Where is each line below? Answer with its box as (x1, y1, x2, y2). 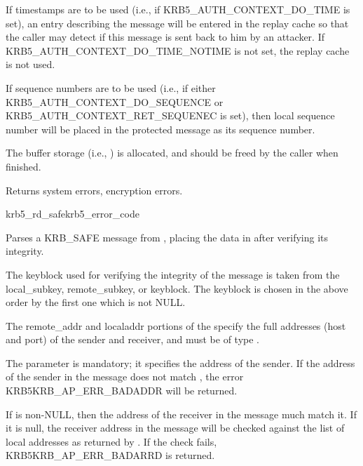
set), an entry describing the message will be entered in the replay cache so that (6, 15, 349, 30)
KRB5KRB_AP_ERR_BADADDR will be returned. (6, 383, 238, 398)
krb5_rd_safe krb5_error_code (6, 206, 139, 221)
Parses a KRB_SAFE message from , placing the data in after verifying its (6, 229, 328, 244)
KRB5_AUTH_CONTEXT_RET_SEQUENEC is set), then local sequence (6, 108, 335, 123)
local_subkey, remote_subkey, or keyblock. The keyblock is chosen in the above (6, 281, 348, 295)
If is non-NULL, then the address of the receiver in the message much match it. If (6, 406, 357, 421)
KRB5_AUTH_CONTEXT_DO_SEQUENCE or (6, 94, 224, 109)
